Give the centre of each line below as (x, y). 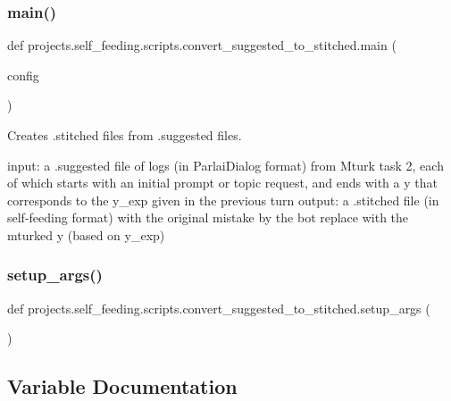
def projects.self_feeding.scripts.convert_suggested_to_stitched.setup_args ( (219, 308)
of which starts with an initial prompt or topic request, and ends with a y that (222, 183)
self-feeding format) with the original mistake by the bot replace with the (208, 217)
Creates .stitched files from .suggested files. (125, 135)
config (23, 75)
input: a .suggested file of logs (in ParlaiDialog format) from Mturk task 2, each (225, 165)
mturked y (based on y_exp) (86, 234)
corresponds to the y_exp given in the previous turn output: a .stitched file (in (223, 200)
